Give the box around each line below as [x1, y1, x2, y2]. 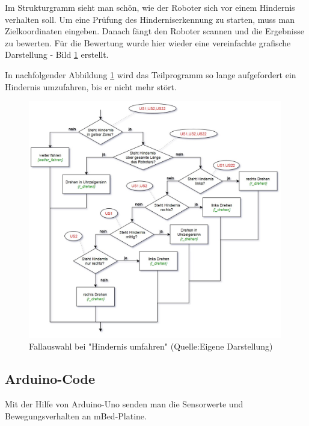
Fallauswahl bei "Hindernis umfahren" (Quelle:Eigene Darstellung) [29, 340, 273, 353]
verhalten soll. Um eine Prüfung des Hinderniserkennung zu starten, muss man [5, 13, 295, 25]
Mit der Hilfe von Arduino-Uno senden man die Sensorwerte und [5, 398, 243, 410]
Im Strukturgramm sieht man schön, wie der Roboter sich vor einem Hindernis [5, 1, 295, 13]
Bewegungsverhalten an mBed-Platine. [5, 409, 147, 422]
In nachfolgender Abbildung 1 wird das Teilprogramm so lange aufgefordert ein [5, 68, 296, 81]
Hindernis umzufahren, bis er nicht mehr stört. [5, 80, 177, 93]
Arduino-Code [5, 369, 95, 388]
